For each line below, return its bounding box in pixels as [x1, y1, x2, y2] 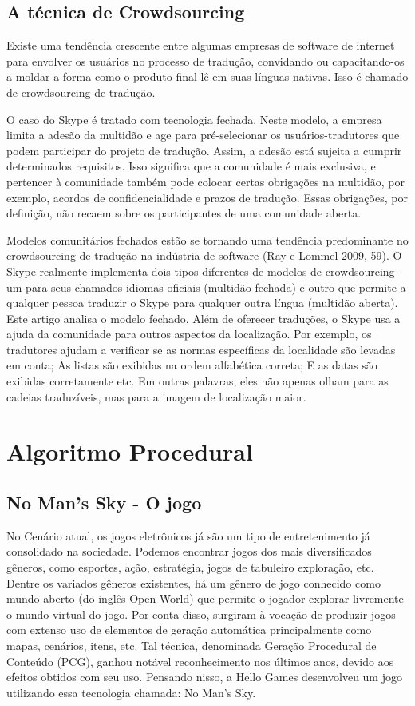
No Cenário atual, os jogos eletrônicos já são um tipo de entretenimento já [6, 527, 370, 544]
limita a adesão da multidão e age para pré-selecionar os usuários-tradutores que [6, 126, 400, 143]
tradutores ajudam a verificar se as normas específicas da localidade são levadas [6, 341, 396, 357]
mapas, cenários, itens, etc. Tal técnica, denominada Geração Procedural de [6, 637, 377, 653]
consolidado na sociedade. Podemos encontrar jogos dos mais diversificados [6, 543, 372, 560]
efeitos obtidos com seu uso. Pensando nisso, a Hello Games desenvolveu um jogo [6, 668, 402, 685]
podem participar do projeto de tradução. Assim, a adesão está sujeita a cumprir [6, 142, 402, 158]
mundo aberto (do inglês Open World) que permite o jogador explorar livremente [6, 590, 404, 607]
